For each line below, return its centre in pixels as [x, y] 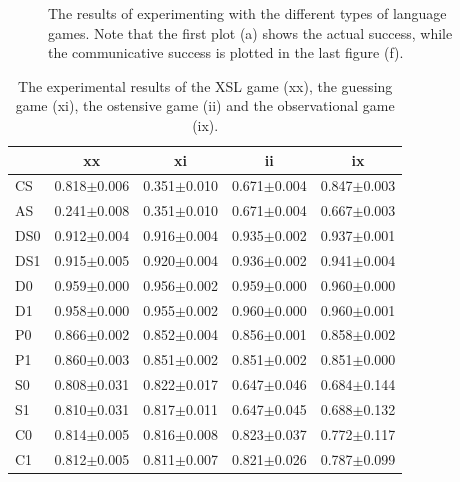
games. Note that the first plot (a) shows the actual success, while [250, 32]
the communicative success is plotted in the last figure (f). [226, 52]
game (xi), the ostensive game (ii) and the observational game [205, 105]
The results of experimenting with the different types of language [247, 13]
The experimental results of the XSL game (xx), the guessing [205, 85]
